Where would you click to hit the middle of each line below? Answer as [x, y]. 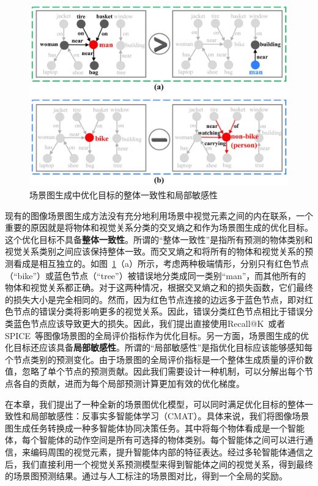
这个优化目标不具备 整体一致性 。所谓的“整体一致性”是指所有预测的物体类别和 [159, 239]
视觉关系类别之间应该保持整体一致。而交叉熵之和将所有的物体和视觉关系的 [155, 251]
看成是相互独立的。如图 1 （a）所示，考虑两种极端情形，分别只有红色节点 [161, 264]
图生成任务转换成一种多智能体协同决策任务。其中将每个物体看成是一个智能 [155, 428]
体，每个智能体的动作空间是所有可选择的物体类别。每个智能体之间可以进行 [155, 440]
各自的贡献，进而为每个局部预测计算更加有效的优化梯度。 [129, 383]
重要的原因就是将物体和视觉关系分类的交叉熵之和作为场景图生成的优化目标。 [159, 227]
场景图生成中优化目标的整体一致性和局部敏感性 [124, 195]
